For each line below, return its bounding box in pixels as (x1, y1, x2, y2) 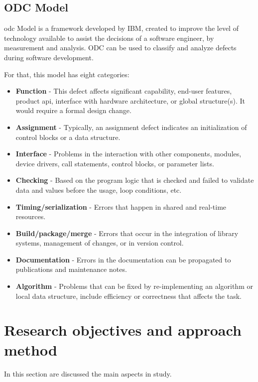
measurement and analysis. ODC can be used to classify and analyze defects (4, 42, 237, 53)
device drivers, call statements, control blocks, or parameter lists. (15, 158, 214, 168)
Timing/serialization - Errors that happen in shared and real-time (15, 201, 227, 212)
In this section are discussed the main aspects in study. (4, 368, 172, 379)
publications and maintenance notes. (15, 264, 127, 274)
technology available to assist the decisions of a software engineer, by (4, 32, 214, 43)
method (4, 339, 57, 360)
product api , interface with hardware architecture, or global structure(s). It (15, 95, 246, 106)
